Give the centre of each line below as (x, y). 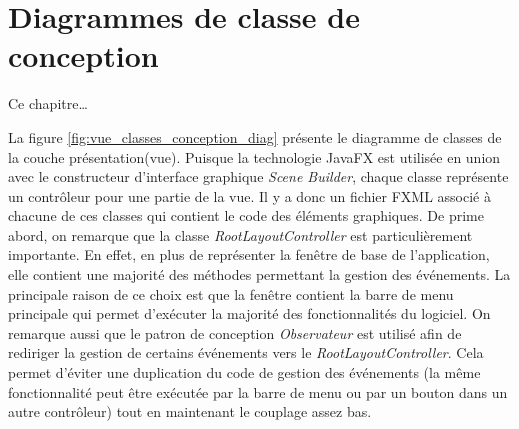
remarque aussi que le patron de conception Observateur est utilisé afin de (235, 332)
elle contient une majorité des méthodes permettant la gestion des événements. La (259, 274)
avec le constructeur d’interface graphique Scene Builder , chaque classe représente (258, 176)
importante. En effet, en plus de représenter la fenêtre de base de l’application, (249, 254)
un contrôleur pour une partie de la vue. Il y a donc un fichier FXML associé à (249, 195)
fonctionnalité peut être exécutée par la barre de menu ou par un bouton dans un (258, 391)
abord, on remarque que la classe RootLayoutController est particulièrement (240, 234)
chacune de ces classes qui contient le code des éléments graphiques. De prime (246, 215)
